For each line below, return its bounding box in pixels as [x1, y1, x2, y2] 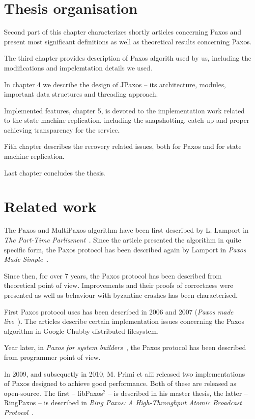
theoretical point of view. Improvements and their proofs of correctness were [4, 280, 233, 290]
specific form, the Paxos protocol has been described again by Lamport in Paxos [4, 244, 246, 254]
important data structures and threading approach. [4, 89, 158, 99]
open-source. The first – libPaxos [4, 387, 103, 398]
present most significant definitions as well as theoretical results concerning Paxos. [4, 36, 252, 46]
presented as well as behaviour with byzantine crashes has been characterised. [4, 289, 238, 300]
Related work [4, 196, 97, 216]
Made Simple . [4, 254, 49, 264]
